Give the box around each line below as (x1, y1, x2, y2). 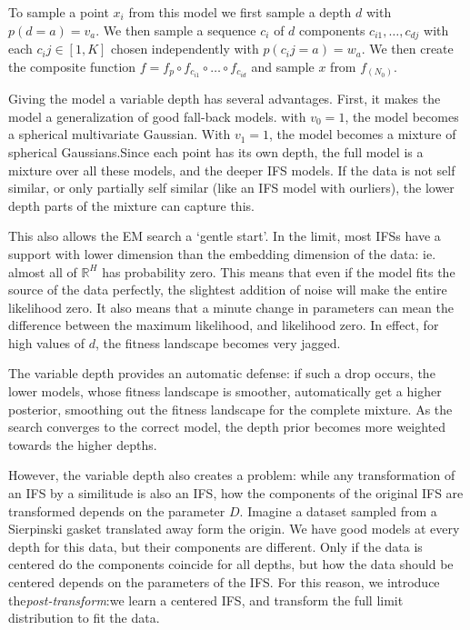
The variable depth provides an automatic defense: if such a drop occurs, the (8, 364, 435, 383)
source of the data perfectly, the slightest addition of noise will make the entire (8, 280, 447, 299)
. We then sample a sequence (95, 20, 256, 39)
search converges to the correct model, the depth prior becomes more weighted (8, 417, 446, 436)
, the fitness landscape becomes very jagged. (95, 333, 341, 352)
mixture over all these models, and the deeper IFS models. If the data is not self (8, 160, 455, 179)
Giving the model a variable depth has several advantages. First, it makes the (8, 89, 441, 108)
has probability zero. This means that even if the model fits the (102, 262, 455, 281)
